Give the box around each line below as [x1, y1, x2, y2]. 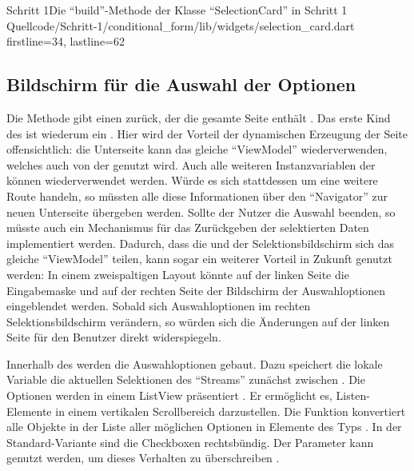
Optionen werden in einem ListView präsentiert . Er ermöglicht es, [6, 387, 332, 404]
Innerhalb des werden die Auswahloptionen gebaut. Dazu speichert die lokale [6, 355, 383, 372]
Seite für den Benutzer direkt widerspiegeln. [6, 329, 221, 345]
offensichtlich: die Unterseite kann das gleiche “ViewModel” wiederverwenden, [6, 141, 388, 158]
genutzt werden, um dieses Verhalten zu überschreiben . [6, 449, 280, 466]
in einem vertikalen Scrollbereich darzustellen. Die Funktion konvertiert [55, 402, 406, 419]
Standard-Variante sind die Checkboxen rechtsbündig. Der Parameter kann [6, 433, 374, 450]
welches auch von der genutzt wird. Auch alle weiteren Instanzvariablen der [6, 156, 376, 173]
